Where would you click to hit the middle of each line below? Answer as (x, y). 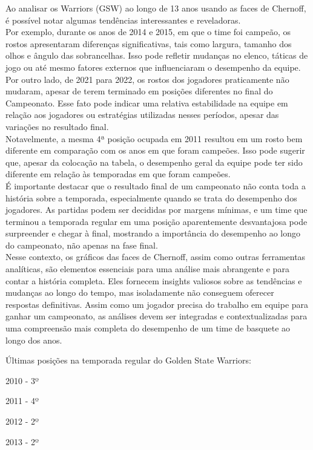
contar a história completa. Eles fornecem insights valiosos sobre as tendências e (154, 280)
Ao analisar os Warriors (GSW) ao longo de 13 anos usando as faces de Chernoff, (156, 8)
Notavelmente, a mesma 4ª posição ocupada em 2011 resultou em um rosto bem (154, 138)
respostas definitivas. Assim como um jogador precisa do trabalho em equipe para (157, 304)
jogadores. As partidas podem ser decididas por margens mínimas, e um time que (156, 210)
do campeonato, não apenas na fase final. (82, 245)
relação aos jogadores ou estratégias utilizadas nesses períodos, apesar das (142, 115)
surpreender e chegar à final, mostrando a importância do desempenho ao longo (153, 233)
